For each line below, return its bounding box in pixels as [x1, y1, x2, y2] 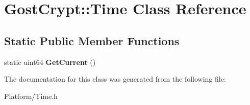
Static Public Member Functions [4, 32, 180, 48]
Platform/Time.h [4, 90, 58, 101]
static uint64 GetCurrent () [4, 56, 96, 67]
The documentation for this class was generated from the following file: [4, 74, 226, 84]
